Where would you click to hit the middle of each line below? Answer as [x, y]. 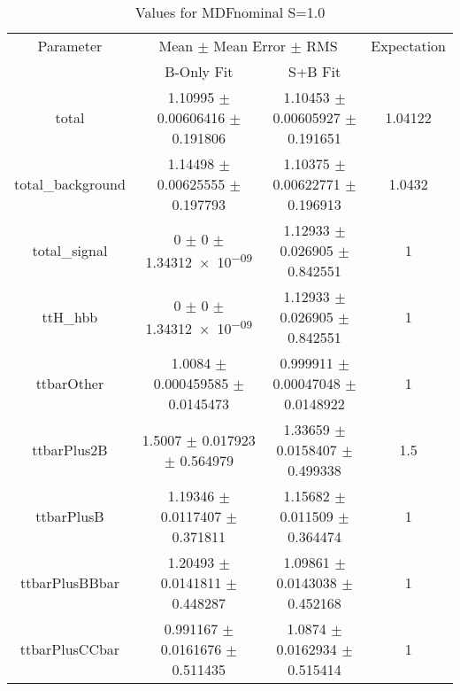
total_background [70, 184]
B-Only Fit [199, 71]
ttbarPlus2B [70, 450]
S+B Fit [314, 71]
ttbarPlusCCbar [70, 649]
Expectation [408, 46]
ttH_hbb [70, 317]
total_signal [70, 250]
